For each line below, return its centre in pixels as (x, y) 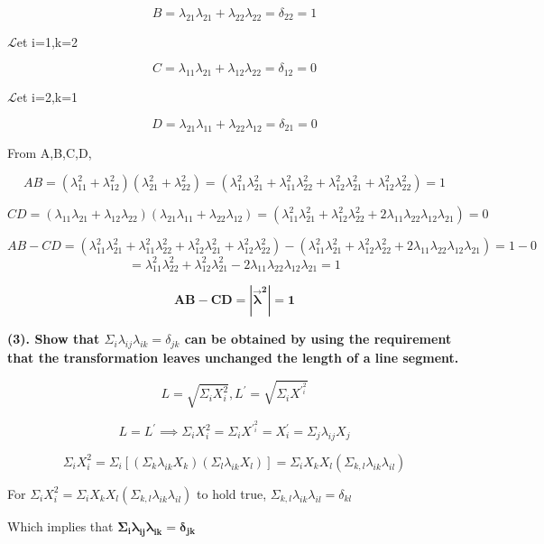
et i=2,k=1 (47, 97)
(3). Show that (54, 339)
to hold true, (232, 493)
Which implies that (60, 526)
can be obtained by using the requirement (318, 339)
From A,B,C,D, (50, 152)
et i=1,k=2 (47, 41)
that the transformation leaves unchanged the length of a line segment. (233, 358)
